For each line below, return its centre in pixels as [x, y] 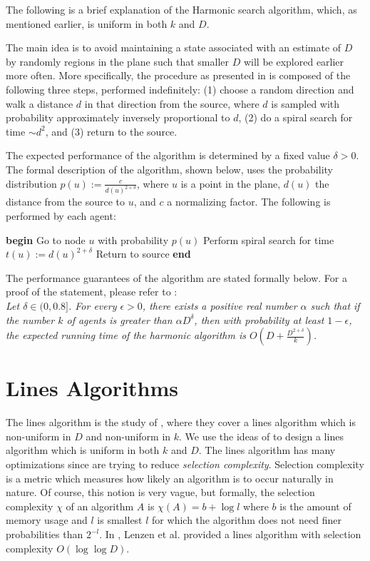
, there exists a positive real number [220, 305]
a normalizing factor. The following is [249, 202]
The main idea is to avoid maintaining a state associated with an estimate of [174, 47]
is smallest [120, 520]
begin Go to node [46, 239]
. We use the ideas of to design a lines [261, 436]
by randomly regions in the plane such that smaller [118, 61]
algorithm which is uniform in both [83, 450]
